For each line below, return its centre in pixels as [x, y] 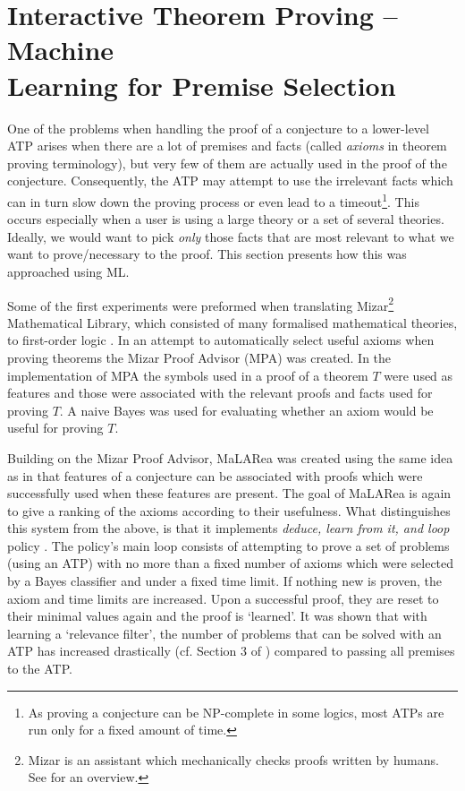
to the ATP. [40, 669]
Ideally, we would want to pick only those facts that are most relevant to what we [231, 236]
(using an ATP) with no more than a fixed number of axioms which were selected [231, 563]
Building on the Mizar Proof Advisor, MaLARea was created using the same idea [230, 457]
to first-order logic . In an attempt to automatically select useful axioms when [221, 340]
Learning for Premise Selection [202, 85]
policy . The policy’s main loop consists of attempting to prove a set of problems [228, 545]
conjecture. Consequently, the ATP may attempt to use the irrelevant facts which [230, 181]
